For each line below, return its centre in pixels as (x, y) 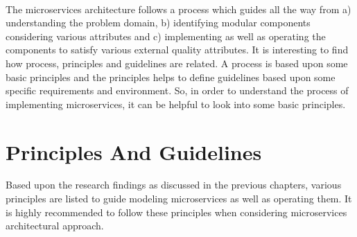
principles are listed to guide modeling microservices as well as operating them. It (179, 199)
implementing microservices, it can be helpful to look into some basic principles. (176, 104)
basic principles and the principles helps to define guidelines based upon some (171, 77)
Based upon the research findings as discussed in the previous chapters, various (174, 185)
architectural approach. (55, 226)
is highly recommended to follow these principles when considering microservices (176, 212)
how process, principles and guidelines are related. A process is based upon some (177, 63)
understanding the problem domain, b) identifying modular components (158, 23)
